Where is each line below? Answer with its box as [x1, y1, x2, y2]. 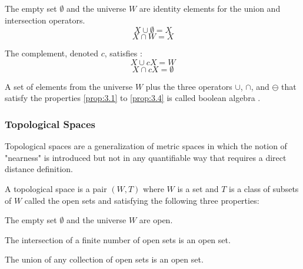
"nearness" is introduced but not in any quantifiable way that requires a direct [5, 151, 287, 163]
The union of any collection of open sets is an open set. [5, 253, 204, 265]
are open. [139, 214, 173, 226]
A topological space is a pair [5, 182, 107, 194]
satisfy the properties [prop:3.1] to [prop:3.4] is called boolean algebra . [5, 92, 261, 104]
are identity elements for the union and [139, 2, 281, 14]
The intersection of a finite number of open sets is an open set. [5, 233, 231, 246]
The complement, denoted [5, 47, 99, 59]
